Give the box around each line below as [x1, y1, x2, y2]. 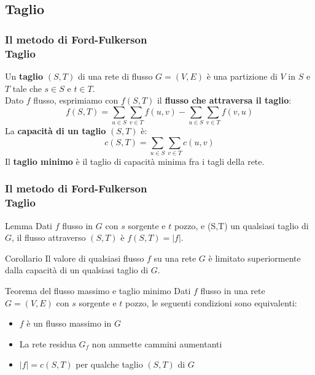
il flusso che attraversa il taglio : [157, 94, 292, 107]
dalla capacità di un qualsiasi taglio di [5, 263, 149, 276]
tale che [12, 81, 42, 94]
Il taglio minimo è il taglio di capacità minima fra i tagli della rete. [5, 154, 265, 167]
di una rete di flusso [77, 69, 153, 82]
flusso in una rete [200, 284, 265, 297]
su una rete [154, 251, 196, 264]
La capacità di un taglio [5, 124, 106, 137]
